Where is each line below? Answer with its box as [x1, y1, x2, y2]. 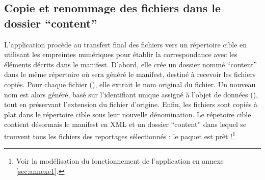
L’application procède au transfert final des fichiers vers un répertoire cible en [4, 39, 247, 49]
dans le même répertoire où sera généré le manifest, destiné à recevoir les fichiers [4, 69, 256, 80]
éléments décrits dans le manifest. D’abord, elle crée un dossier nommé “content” [4, 59, 257, 69]
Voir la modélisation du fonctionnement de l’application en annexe [16, 156, 224, 166]
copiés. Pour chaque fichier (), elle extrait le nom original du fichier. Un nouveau [4, 79, 256, 89]
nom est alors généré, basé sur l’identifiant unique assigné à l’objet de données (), [4, 89, 258, 99]
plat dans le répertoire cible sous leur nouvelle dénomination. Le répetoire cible [4, 109, 251, 119]
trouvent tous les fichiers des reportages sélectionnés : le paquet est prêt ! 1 [4, 129, 235, 141]
